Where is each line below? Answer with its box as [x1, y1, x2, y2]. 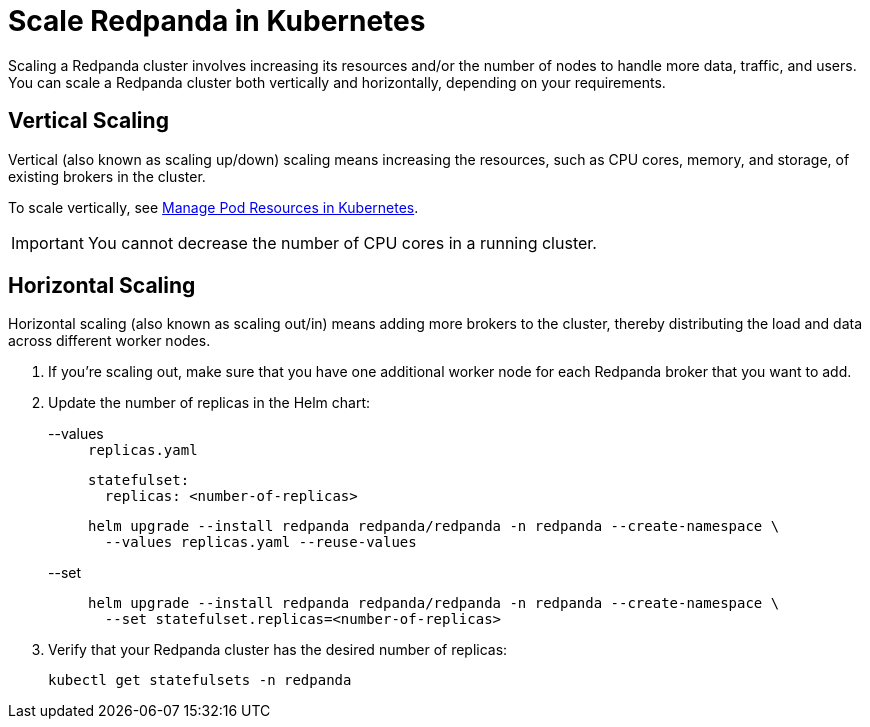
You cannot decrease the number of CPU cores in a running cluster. [87, 232, 597, 253]
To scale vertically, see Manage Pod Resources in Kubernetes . [8, 198, 419, 216]
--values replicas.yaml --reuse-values [104, 534, 417, 551]
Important [11, 232, 84, 253]
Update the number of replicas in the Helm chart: [48, 394, 371, 412]
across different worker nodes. [8, 332, 211, 350]
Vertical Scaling [8, 108, 169, 134]
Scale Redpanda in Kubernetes [8, 4, 426, 38]
